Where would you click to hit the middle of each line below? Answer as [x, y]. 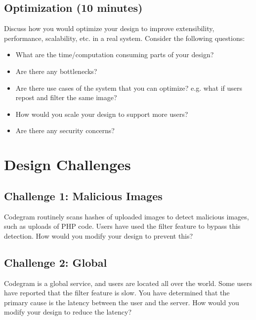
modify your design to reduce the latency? [68, 312]
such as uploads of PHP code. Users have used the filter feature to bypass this [122, 226]
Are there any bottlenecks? [56, 71]
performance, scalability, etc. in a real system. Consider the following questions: [125, 38]
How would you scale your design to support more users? [102, 114]
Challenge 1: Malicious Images [83, 196]
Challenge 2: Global [56, 262]
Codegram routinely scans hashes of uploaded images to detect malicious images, [127, 216]
